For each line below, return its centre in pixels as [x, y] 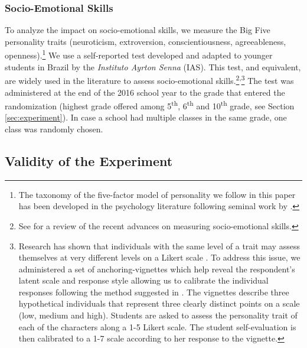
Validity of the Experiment [89, 160]
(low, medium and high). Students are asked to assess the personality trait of [158, 315]
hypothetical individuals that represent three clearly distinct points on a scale [159, 303]
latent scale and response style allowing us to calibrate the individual [143, 280]
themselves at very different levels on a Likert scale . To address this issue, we [159, 257]
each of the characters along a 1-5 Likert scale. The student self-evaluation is [157, 326]
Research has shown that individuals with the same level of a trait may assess [159, 245]
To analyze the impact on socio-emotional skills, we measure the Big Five [138, 30]
